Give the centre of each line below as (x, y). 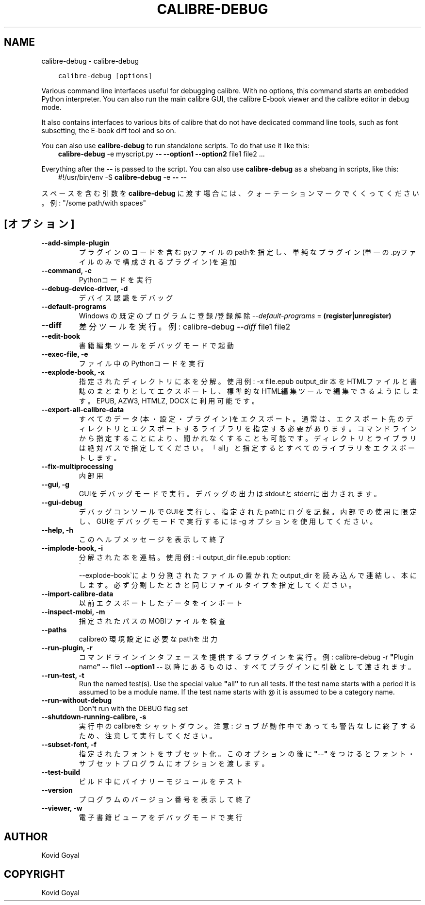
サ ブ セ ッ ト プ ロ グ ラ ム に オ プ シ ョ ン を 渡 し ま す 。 (174, 764)
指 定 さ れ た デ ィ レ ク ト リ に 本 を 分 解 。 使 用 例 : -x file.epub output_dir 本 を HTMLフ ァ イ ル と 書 (248, 382)
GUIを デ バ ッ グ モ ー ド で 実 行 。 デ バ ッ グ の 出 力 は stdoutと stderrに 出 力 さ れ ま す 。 (230, 494)
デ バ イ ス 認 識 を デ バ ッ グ (126, 298)
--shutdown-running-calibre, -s (94, 717)
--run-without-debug (77, 700)
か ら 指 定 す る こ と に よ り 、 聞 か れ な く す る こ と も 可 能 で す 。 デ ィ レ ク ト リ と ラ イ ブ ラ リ (248, 438)
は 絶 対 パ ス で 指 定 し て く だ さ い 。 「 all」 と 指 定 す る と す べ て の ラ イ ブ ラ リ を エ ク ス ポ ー (247, 448)
